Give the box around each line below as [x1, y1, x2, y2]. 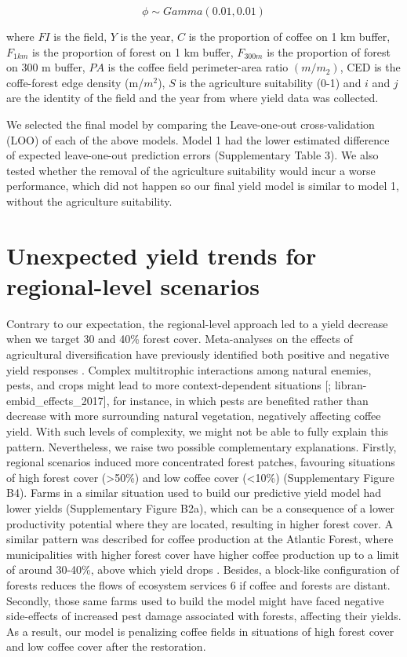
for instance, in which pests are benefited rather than [113, 392, 369, 408]
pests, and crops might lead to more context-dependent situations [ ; [6, 377, 332, 393]
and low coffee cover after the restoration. [6, 638, 206, 655]
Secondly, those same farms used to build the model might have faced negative [6, 592, 384, 608]
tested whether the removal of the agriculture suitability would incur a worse [6, 162, 376, 178]
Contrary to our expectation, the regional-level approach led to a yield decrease [6, 315, 388, 331]
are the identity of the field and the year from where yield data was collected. [6, 89, 379, 106]
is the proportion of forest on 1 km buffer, [32, 43, 234, 60]
